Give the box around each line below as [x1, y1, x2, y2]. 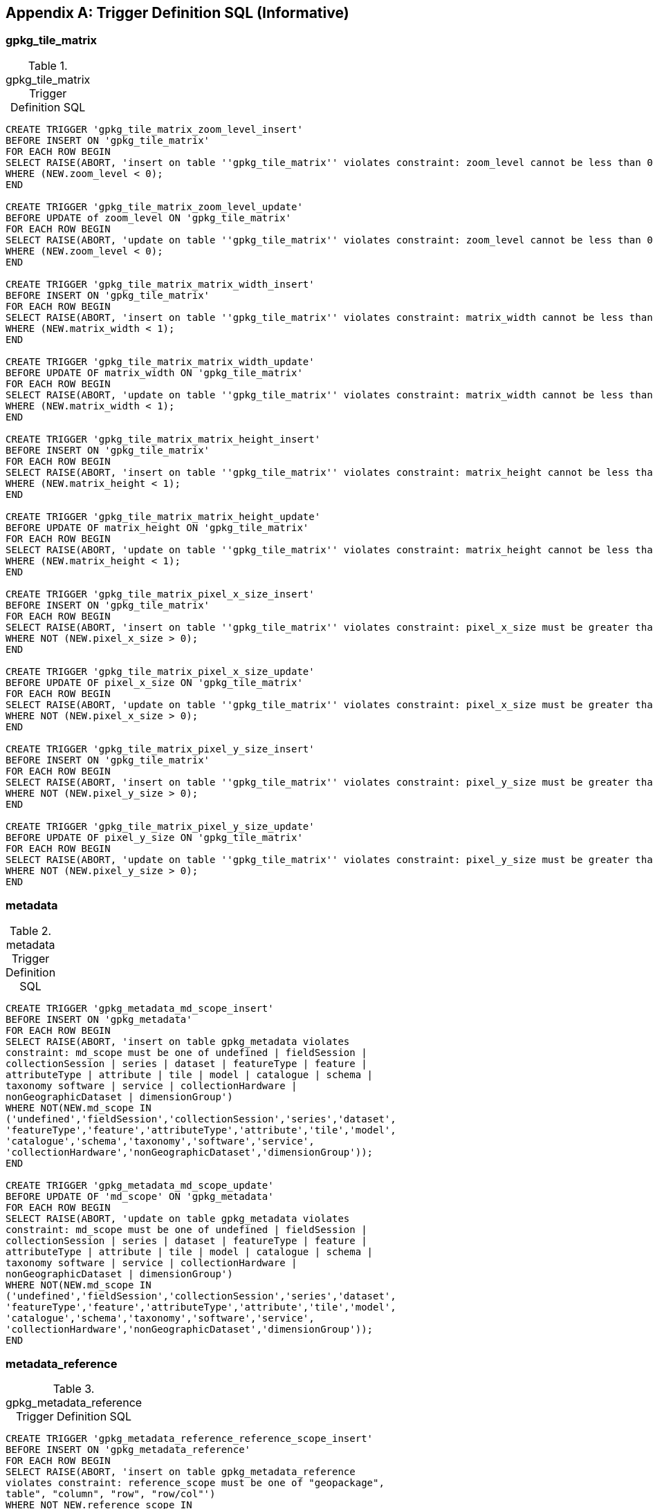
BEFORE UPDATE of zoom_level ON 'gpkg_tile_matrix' [6, 212, 292, 223]
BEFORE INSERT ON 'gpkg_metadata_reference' [6, 1444, 251, 1456]
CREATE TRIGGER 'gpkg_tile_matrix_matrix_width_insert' [6, 278, 315, 290]
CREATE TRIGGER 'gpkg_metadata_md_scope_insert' [6, 1002, 274, 1014]
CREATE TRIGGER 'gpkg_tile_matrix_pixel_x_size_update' [6, 665, 315, 677]
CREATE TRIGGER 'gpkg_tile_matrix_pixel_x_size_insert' [6, 588, 315, 600]
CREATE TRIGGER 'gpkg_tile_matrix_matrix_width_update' [6, 355, 315, 367]
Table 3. [53, 1382, 95, 1396]
